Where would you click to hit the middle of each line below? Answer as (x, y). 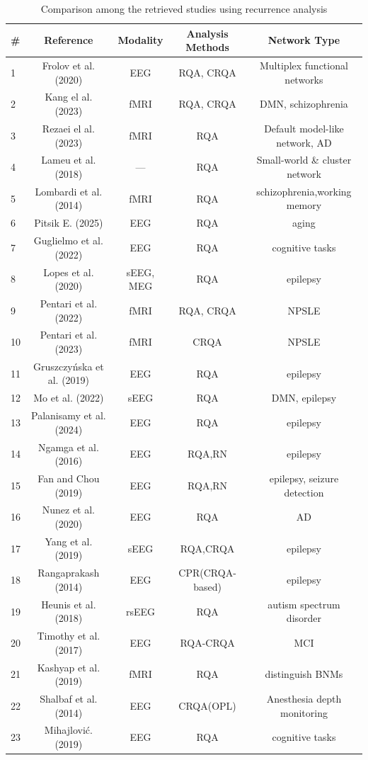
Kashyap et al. (69, 667)
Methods (207, 47)
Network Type (304, 40)
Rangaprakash (69, 573)
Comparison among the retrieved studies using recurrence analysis (184, 8)
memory (304, 205)
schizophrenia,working (304, 191)
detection (304, 492)
